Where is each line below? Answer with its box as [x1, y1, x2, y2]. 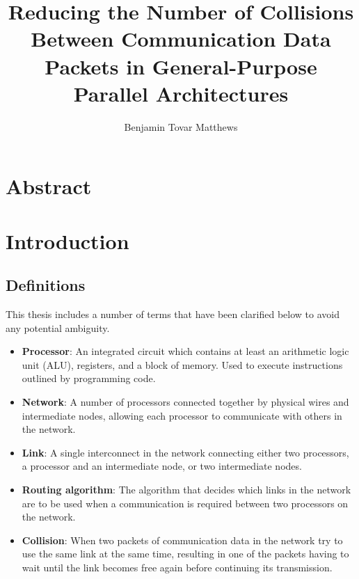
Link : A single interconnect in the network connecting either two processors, [22, 445, 349, 459]
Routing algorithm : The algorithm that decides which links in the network [22, 482, 351, 496]
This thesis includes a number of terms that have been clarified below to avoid [6, 307, 340, 322]
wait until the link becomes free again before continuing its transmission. [22, 560, 333, 574]
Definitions [6, 274, 86, 296]
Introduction [6, 226, 129, 255]
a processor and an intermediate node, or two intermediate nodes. [22, 459, 302, 473]
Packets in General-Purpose [45, 51, 317, 80]
